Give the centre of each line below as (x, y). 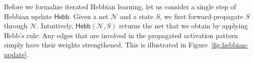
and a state (137, 16)
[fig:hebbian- (230, 45)
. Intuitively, (55, 26)
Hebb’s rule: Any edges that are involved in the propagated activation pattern (121, 35)
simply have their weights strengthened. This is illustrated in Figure (106, 45)
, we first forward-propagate (201, 16)
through (16, 26)
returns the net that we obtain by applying (184, 26)
